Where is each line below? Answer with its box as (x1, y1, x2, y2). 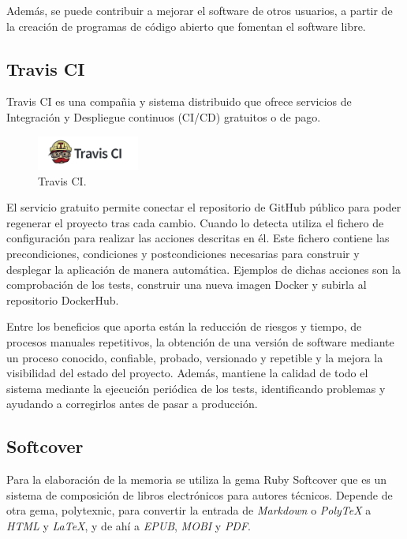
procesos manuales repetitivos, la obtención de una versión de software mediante (6, 333, 394, 350)
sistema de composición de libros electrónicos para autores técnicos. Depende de (6, 486, 393, 503)
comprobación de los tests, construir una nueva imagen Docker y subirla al (6, 276, 367, 293)
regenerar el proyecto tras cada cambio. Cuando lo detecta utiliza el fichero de (6, 214, 384, 230)
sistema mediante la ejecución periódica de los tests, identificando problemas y (6, 380, 386, 396)
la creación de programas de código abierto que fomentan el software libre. (6, 17, 366, 34)
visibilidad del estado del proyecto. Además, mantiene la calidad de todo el (6, 365, 368, 381)
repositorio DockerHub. (6, 291, 119, 308)
